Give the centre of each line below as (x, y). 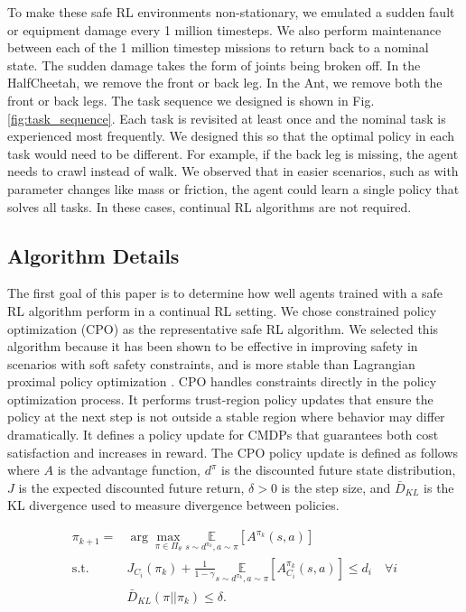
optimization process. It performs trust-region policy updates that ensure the (220, 399)
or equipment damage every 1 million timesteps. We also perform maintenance (224, 29)
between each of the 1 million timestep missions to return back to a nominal (218, 47)
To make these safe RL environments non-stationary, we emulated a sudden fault (231, 12)
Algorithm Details (93, 255)
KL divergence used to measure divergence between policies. (173, 505)
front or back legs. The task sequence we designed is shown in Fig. (191, 100)
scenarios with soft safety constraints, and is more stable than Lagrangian (211, 363)
